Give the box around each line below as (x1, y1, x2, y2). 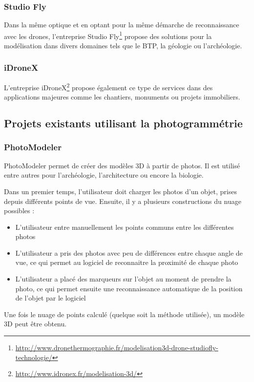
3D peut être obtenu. (4, 319, 67, 329)
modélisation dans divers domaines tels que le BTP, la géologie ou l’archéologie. (4, 40, 242, 51)
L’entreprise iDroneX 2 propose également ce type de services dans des (4, 80, 213, 92)
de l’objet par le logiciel (15, 293, 86, 303)
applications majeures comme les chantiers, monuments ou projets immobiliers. (4, 92, 240, 102)
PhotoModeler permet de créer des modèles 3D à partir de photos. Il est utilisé (4, 160, 240, 170)
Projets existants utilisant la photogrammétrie (4, 116, 243, 131)
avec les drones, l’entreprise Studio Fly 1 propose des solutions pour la (4, 29, 212, 41)
